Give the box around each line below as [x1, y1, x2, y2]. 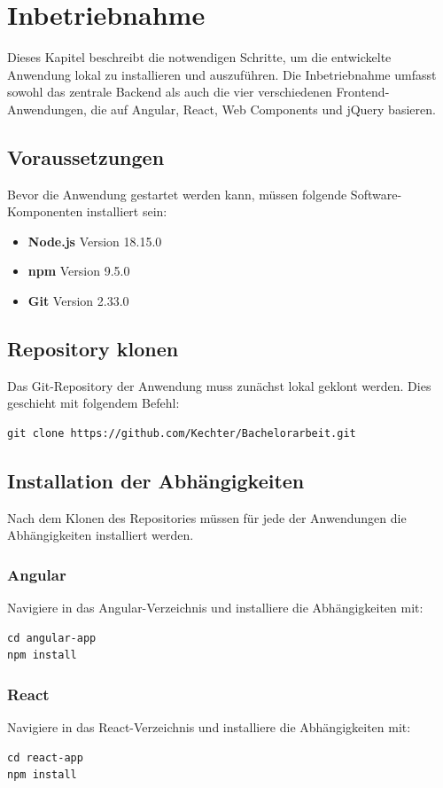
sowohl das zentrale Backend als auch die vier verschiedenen [7, 82, 332, 101]
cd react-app [7, 751, 83, 764]
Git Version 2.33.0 [27, 292, 129, 310]
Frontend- [336, 82, 390, 101]
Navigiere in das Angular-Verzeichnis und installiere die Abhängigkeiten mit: [7, 598, 424, 617]
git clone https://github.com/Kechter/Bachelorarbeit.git [7, 427, 356, 441]
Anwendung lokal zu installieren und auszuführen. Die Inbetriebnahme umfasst [7, 65, 437, 83]
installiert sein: [86, 202, 167, 221]
